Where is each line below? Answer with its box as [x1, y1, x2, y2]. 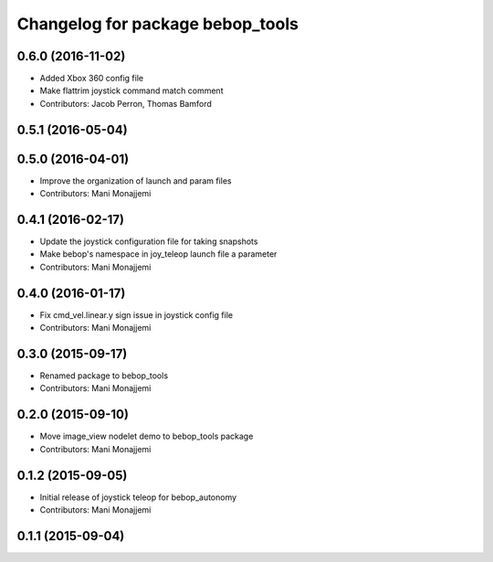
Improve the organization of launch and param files [39, 175, 232, 186]
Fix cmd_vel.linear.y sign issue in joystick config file [39, 309, 233, 320]
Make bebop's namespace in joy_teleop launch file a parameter [39, 249, 278, 260]
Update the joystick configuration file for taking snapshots [39, 236, 258, 247]
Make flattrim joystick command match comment [39, 85, 224, 96]
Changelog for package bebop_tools [16, 14, 299, 34]
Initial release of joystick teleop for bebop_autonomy [39, 492, 237, 503]
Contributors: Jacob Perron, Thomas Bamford [39, 98, 212, 109]
